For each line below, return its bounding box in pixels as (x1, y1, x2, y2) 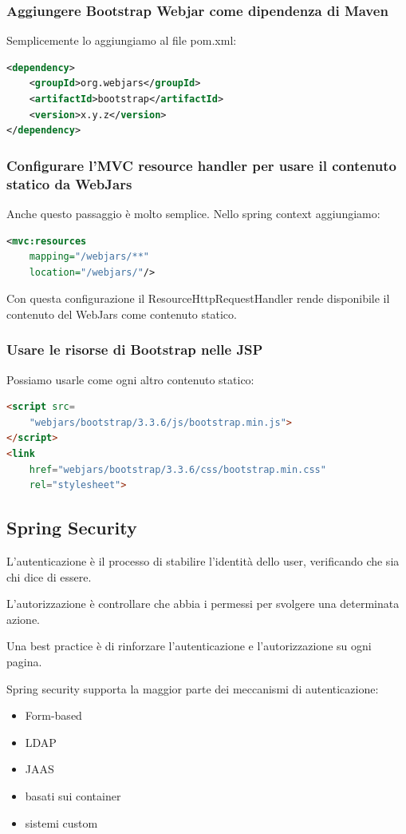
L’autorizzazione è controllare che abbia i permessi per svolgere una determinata (6, 595, 400, 612)
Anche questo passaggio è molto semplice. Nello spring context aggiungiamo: (6, 205, 380, 221)
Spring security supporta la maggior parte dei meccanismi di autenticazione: (6, 680, 379, 697)
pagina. (6, 653, 42, 670)
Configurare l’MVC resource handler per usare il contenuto (6, 155, 396, 175)
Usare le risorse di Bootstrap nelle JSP (6, 340, 263, 359)
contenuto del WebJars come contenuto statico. (6, 305, 237, 322)
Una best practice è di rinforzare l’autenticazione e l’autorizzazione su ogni (6, 637, 372, 654)
